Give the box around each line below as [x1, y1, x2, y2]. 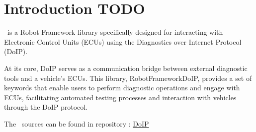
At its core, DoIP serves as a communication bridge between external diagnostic [4, 63, 248, 73]
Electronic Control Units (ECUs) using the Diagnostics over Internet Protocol [4, 36, 242, 47]
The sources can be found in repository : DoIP [4, 118, 149, 129]
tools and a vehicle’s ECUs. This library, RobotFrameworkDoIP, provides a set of [4, 72, 252, 83]
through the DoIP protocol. [4, 102, 88, 112]
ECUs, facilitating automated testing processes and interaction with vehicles [4, 92, 237, 102]
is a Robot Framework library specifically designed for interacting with [7, 27, 223, 37]
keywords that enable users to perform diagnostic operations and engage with [4, 82, 240, 93]
